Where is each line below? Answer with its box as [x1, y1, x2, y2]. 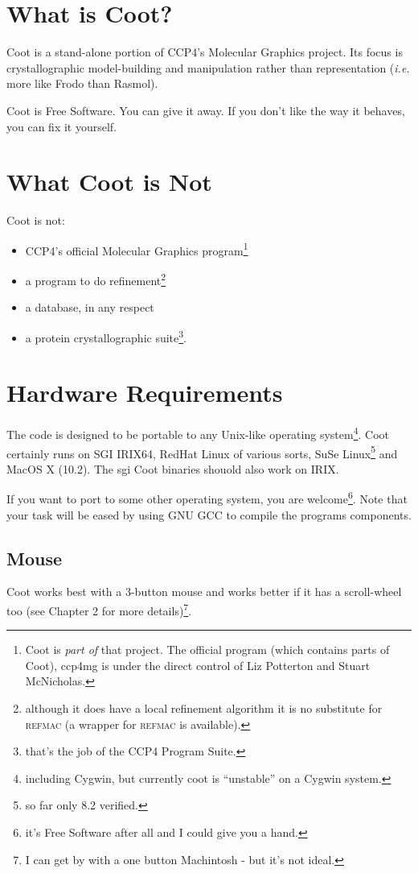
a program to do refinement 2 [25, 270, 166, 288]
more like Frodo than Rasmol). [6, 75, 158, 92]
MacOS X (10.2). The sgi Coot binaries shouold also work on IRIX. [6, 460, 339, 477]
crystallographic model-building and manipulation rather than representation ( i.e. [6, 59, 410, 76]
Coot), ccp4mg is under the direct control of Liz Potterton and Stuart [25, 656, 371, 673]
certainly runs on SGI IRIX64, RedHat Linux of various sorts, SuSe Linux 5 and [6, 442, 398, 461]
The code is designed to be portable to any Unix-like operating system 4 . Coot [6, 424, 389, 442]
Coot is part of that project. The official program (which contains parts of [25, 641, 390, 658]
